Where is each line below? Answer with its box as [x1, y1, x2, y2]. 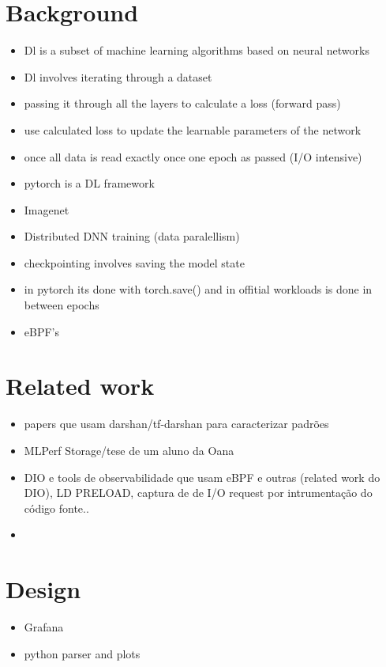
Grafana [24, 619, 64, 635]
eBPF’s [24, 323, 60, 339]
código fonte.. [24, 499, 89, 516]
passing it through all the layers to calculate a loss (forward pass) [24, 95, 341, 112]
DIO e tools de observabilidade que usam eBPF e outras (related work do [24, 468, 380, 485]
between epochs [24, 297, 99, 313]
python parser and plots [24, 645, 141, 661]
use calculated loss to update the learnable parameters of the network [24, 121, 362, 138]
